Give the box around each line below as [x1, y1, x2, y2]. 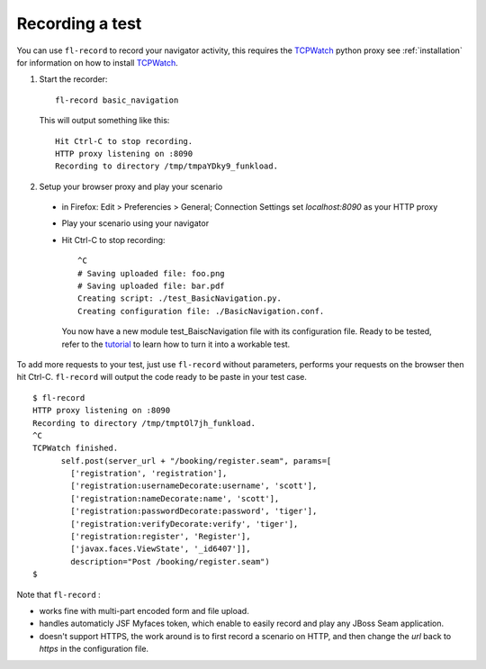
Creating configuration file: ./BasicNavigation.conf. [77, 306, 325, 316]
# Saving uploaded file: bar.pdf [77, 281, 225, 292]
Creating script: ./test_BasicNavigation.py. [77, 294, 283, 303]
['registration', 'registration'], [70, 468, 228, 479]
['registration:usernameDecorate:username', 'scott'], [70, 481, 318, 491]
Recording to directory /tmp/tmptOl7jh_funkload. [32, 418, 256, 428]
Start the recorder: [39, 74, 108, 85]
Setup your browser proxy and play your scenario [39, 181, 223, 192]
